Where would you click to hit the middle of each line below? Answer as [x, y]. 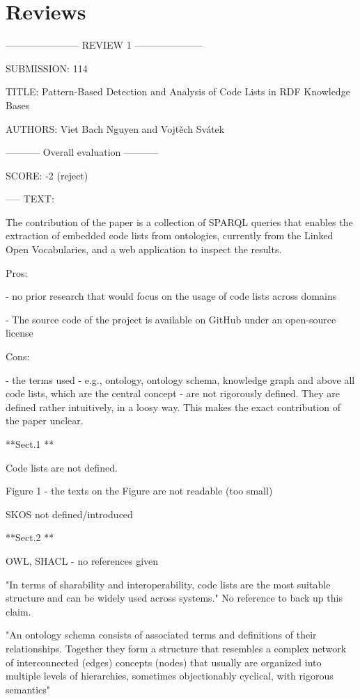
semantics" [28, 689]
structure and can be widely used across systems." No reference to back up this [174, 598]
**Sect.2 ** [30, 537]
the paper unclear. [45, 420]
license [19, 333]
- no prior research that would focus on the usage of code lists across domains [171, 296]
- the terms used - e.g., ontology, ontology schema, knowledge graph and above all [180, 379]
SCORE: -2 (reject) [47, 175]
